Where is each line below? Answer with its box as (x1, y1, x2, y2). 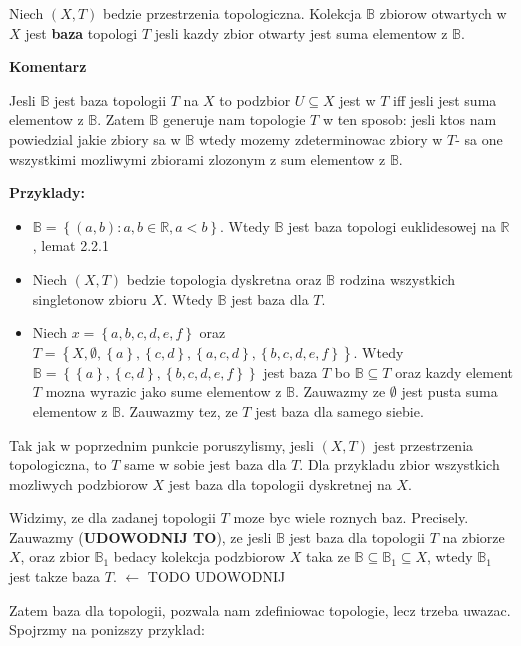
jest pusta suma (401, 381, 498, 402)
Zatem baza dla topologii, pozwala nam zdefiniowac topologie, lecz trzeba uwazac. (9, 599, 511, 620)
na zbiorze (442, 526, 505, 547)
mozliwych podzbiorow (9, 473, 148, 494)
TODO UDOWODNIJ (147, 566, 286, 587)
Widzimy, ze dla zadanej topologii (9, 507, 216, 528)
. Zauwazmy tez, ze (121, 400, 238, 421)
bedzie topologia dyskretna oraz (126, 268, 322, 289)
